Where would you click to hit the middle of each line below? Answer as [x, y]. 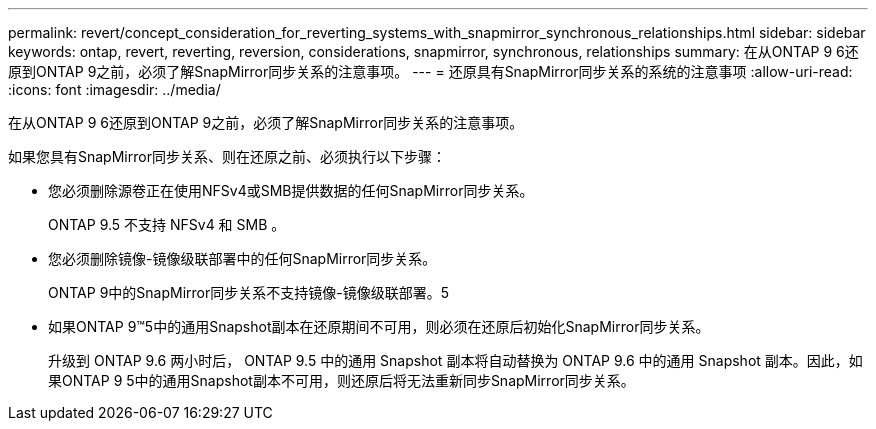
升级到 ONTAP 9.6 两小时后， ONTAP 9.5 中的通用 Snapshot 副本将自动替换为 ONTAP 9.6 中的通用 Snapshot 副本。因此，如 [455, 360]
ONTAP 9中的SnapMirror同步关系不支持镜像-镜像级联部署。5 [248, 292]
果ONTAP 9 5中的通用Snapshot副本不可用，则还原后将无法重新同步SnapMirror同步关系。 [341, 380]
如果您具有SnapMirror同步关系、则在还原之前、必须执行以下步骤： [227, 156]
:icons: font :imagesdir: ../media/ [114, 89]
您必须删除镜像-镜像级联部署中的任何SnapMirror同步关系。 [242, 258]
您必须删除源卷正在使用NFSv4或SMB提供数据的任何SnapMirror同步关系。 [291, 190]
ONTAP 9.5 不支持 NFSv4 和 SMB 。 [167, 224]
